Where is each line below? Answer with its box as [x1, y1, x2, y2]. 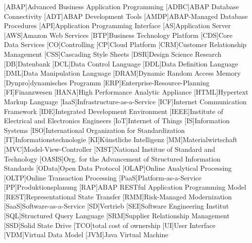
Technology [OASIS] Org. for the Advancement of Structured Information [4, 153, 220, 163]
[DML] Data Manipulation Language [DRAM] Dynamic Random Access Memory [4, 68, 241, 78]
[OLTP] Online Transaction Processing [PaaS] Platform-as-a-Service [4, 172, 202, 182]
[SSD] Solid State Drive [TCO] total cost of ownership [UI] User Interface [4, 220, 216, 230]
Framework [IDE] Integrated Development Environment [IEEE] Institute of [4, 106, 223, 116]
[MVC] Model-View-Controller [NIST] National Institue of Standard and [4, 144, 216, 154]
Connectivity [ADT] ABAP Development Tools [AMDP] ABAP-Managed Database [4, 11, 248, 21]
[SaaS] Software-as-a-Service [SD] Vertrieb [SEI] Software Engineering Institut [4, 201, 229, 211]
